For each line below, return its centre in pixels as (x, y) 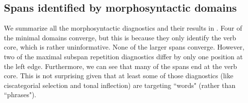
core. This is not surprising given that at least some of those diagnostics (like (119, 76)
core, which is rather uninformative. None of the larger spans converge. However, (124, 47)
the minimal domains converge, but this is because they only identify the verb (120, 37)
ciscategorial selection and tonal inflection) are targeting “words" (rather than (120, 85)
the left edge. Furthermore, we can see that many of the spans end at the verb (121, 66)
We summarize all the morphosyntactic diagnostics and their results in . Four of (123, 28)
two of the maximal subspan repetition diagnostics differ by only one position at (124, 56)
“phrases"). (20, 94)
